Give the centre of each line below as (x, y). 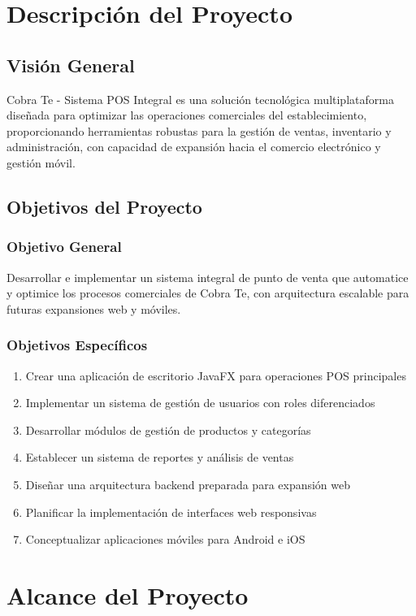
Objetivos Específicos (77, 345)
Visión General (71, 65)
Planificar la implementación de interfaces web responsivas (171, 512)
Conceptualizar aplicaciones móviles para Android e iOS (165, 539)
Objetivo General (64, 247)
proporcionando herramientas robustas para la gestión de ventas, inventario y (199, 130)
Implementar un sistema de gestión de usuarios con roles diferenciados (200, 403)
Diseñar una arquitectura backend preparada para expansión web (188, 484)
